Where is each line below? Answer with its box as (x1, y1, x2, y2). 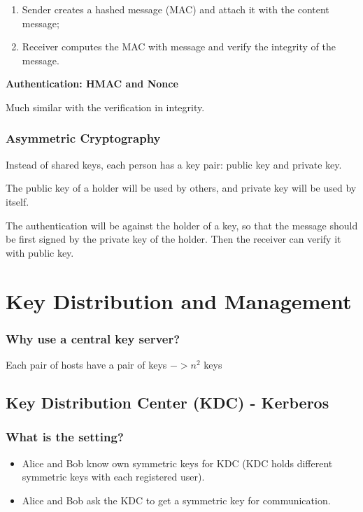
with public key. (6, 245, 74, 259)
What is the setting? (6, 428, 124, 446)
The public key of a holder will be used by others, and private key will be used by (6, 180, 357, 195)
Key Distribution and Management (6, 286, 352, 315)
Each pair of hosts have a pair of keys (6, 357, 167, 371)
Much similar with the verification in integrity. (6, 99, 205, 114)
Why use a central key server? (6, 329, 180, 347)
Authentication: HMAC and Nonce (6, 76, 178, 91)
